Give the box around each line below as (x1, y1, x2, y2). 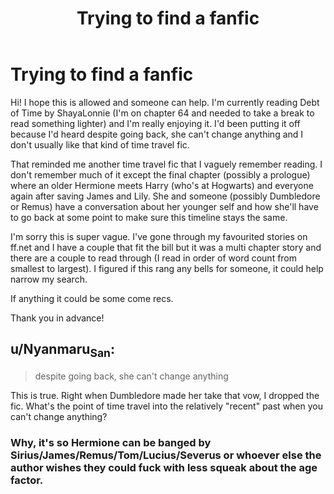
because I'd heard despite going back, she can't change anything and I (10, 128, 304, 140)
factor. (10, 473, 44, 487)
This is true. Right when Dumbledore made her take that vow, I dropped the (10, 389, 320, 401)
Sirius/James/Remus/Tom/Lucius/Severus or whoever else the (10, 448, 322, 462)
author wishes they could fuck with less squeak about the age (10, 460, 318, 474)
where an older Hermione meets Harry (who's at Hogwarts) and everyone (10, 179, 314, 191)
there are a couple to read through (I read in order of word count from (10, 252, 298, 264)
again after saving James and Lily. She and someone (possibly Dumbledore (10, 190, 321, 202)
